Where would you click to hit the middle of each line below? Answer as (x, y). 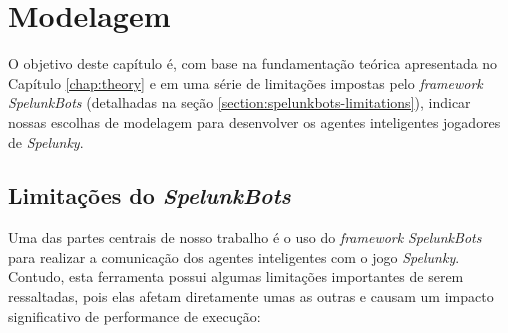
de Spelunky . (46, 141)
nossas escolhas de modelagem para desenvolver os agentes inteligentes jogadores (254, 121)
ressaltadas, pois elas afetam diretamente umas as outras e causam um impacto (251, 296)
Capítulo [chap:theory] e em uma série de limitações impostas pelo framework (245, 82)
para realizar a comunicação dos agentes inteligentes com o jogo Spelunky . (234, 256)
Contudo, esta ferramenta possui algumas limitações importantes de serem (236, 276)
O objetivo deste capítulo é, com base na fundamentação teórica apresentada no (253, 63)
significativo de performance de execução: (134, 315)
